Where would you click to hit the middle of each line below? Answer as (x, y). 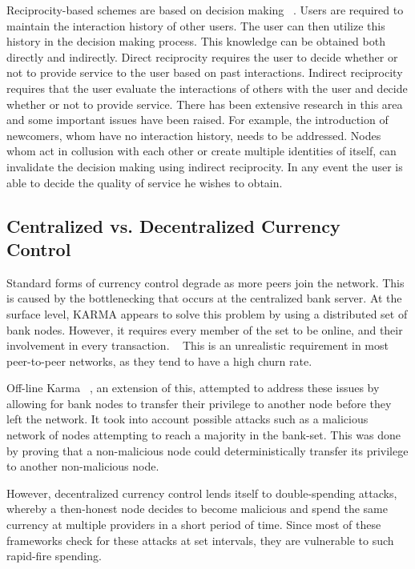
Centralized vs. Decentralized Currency (173, 225)
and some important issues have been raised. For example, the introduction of (197, 120)
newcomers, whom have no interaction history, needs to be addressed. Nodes (194, 135)
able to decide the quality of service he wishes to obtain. (145, 182)
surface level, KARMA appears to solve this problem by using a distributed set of (207, 313)
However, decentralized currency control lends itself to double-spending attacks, (202, 493)
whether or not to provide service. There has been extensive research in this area (205, 104)
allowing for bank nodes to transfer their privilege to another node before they (199, 403)
